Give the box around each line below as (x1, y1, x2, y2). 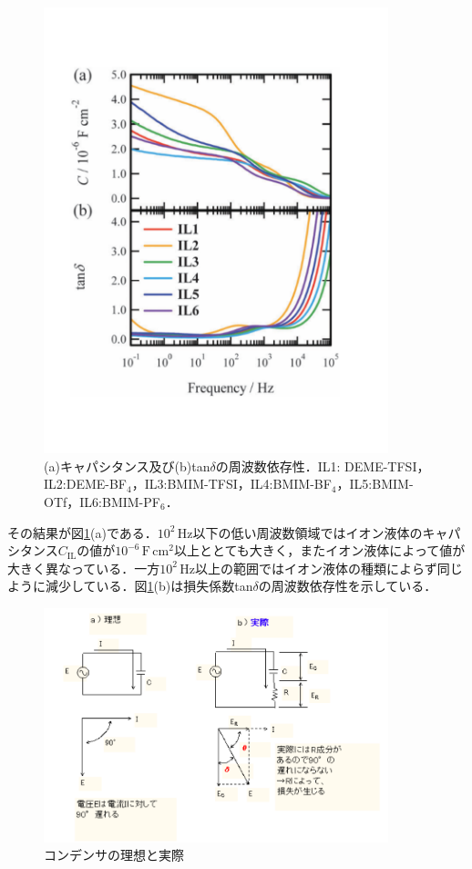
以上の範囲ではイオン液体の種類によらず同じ (195, 558, 463, 577)
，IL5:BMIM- (336, 474, 414, 493)
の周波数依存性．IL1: (215, 456, 341, 475)
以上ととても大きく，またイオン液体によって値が (173, 541, 466, 560)
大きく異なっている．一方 (7, 558, 160, 577)
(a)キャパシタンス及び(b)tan (44, 456, 210, 475)
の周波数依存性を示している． (258, 576, 437, 595)
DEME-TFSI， (344, 456, 430, 475)
